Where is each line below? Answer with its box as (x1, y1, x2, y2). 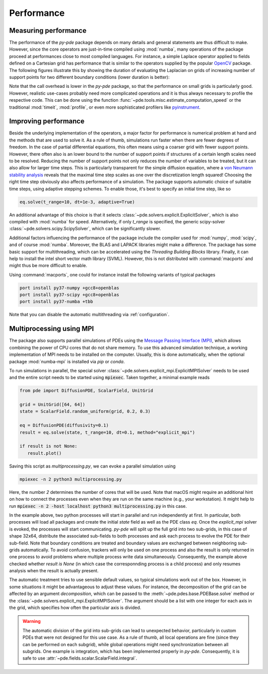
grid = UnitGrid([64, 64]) (19, 402, 85, 407)
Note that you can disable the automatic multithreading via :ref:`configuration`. (9, 312, 170, 318)
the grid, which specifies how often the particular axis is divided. (9, 605, 141, 610)
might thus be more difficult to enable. (9, 263, 87, 269)
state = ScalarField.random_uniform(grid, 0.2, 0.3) (19, 408, 151, 414)
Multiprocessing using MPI (9, 325, 94, 333)
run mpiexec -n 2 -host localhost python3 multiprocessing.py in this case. (9, 503, 187, 509)
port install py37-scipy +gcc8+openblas (19, 292, 119, 298)
